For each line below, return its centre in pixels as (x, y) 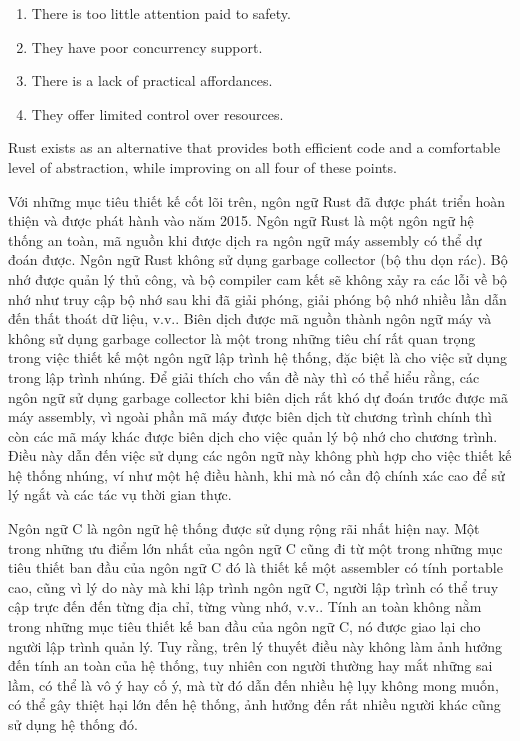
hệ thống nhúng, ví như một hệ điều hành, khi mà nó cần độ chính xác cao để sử (256, 474)
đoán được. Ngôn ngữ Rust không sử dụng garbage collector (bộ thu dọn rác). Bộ (258, 259)
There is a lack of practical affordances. (152, 80)
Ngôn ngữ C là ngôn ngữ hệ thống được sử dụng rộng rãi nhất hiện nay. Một (244, 528)
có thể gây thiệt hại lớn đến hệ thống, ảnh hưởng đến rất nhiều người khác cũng (254, 704)
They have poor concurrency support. (147, 46)
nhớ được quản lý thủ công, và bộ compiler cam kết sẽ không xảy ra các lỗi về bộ (258, 278)
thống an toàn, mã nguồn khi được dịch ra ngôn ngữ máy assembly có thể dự (245, 239)
